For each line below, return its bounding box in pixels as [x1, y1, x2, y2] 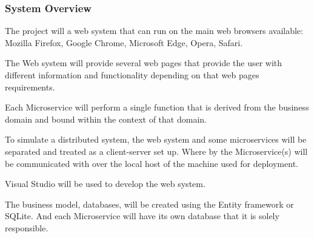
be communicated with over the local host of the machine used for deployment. [5, 157, 298, 169]
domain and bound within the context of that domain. [5, 112, 207, 125]
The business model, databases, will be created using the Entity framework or [5, 197, 294, 210]
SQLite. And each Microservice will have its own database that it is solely [5, 209, 279, 222]
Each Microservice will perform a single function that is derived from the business [5, 101, 309, 114]
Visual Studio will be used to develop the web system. [5, 177, 205, 190]
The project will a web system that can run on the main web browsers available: [5, 24, 303, 37]
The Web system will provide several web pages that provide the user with [5, 56, 282, 69]
